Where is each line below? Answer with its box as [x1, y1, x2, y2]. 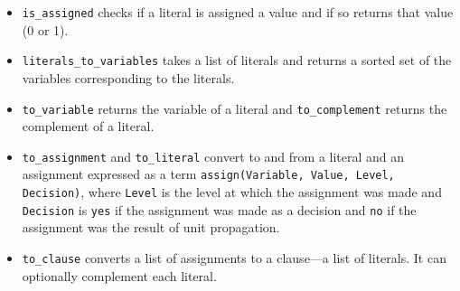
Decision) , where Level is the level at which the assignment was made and [22, 183, 442, 202]
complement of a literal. [22, 117, 155, 136]
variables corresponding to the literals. [22, 68, 235, 87]
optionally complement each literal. [22, 266, 217, 285]
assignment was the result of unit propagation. [22, 218, 280, 237]
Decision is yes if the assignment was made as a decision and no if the [22, 200, 417, 219]
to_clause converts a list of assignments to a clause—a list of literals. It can [22, 248, 446, 267]
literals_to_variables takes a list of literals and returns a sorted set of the [22, 51, 452, 70]
